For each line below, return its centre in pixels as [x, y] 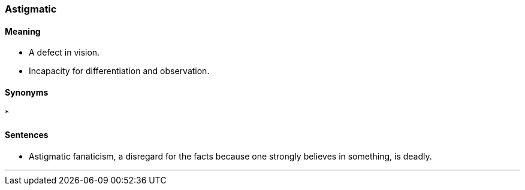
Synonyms [27, 92]
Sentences [27, 135]
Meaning [23, 31]
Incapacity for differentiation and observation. [119, 71]
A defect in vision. [64, 53]
